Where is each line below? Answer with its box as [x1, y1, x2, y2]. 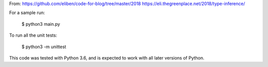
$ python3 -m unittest [21, 44, 67, 50]
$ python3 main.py [21, 21, 61, 27]
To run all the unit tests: [9, 32, 57, 38]
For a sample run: [9, 10, 45, 16]
